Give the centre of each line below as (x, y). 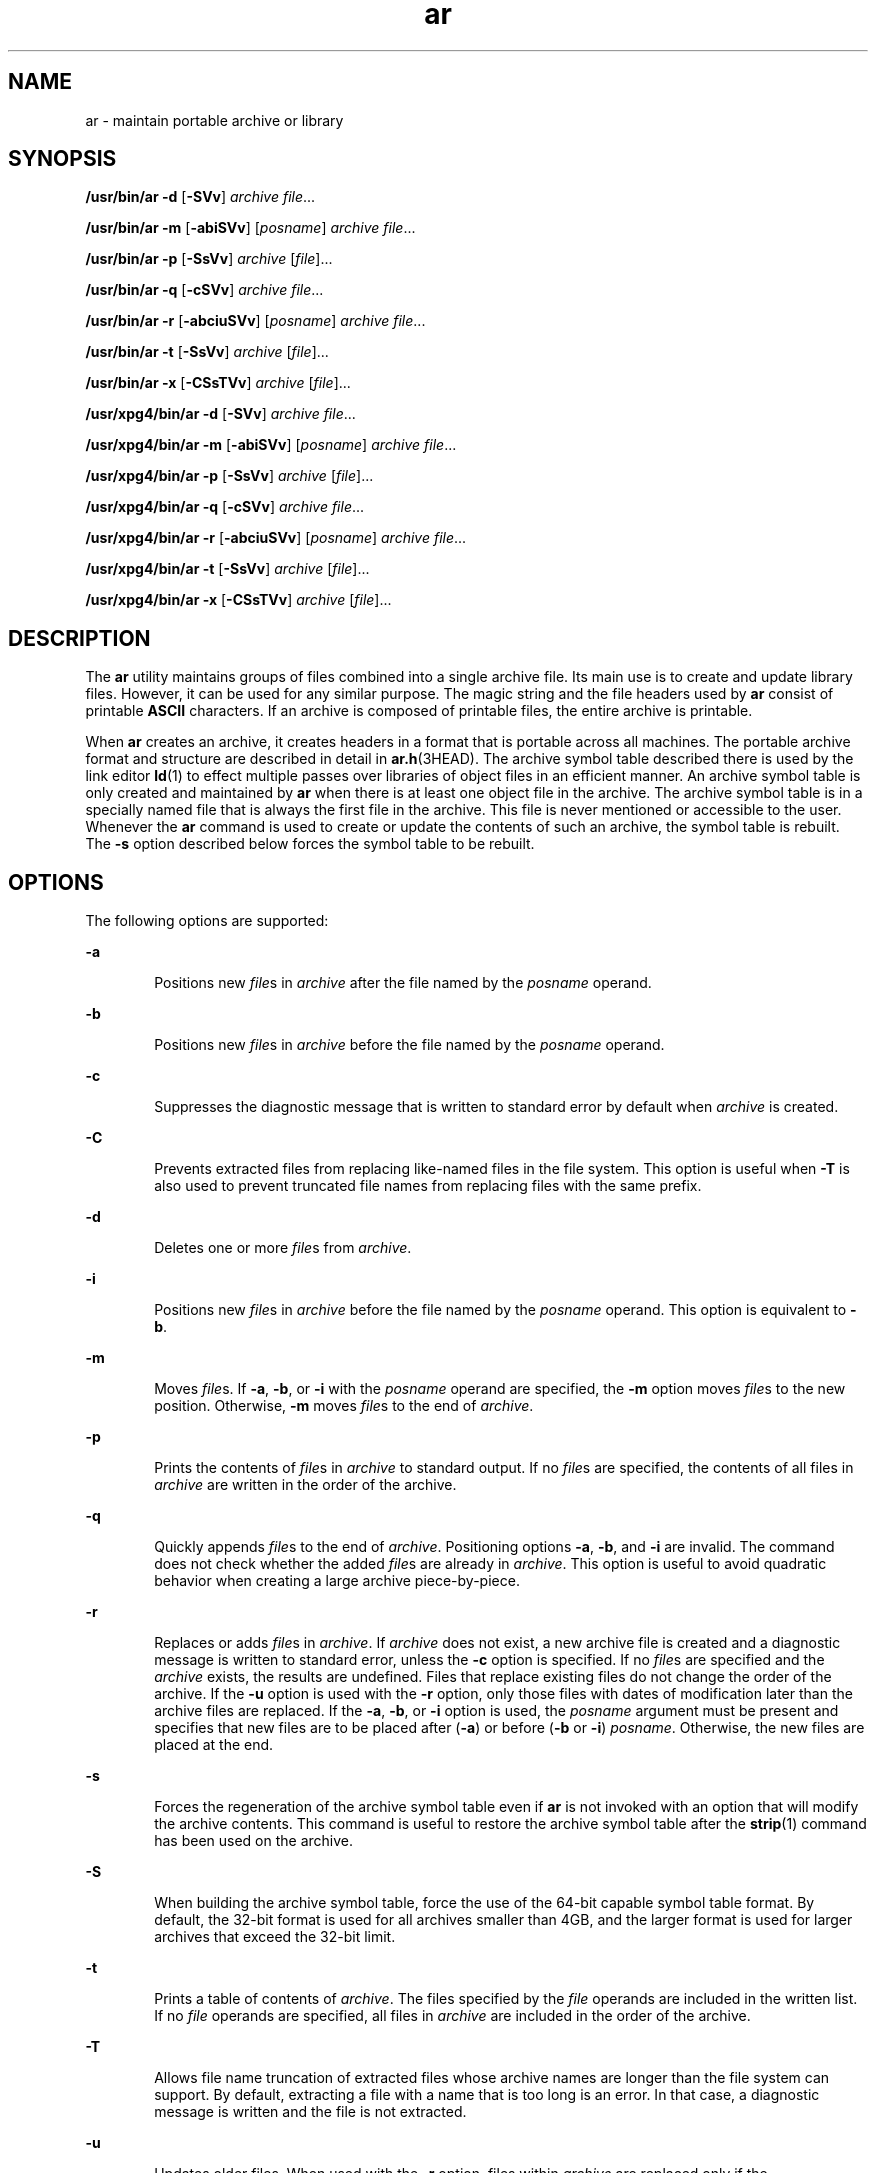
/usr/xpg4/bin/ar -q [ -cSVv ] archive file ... (225, 507)
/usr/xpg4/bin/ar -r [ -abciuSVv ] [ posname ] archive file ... (276, 538)
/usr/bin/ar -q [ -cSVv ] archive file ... (204, 290)
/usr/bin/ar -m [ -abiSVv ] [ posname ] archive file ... (250, 228)
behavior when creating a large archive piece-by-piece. (337, 1581)
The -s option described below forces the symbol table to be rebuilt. (310, 844)
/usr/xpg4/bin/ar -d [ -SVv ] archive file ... (220, 414)
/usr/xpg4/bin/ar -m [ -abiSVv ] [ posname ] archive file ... (271, 445)
